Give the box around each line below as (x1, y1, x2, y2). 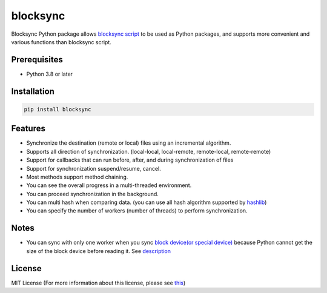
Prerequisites (11, 54, 63, 65)
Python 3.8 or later (26, 70, 73, 77)
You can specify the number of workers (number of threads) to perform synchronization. (26, 207, 248, 214)
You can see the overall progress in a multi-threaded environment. (26, 182, 192, 189)
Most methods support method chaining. (26, 173, 128, 180)
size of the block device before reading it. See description (26, 247, 171, 254)
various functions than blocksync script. (11, 38, 111, 45)
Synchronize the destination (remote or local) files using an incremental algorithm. (26, 139, 231, 146)
